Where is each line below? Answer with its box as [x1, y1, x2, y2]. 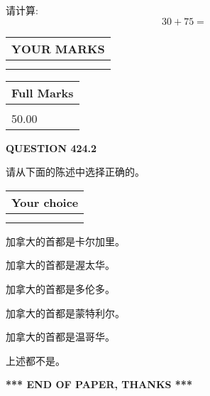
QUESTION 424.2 [6, 140, 97, 155]
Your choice [11, 193, 79, 210]
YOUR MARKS [11, 40, 105, 57]
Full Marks [11, 84, 74, 101]
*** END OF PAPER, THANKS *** [6, 377, 192, 392]
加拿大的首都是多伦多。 [6, 281, 115, 296]
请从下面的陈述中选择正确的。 [6, 164, 145, 179]
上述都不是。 [6, 353, 65, 368]
